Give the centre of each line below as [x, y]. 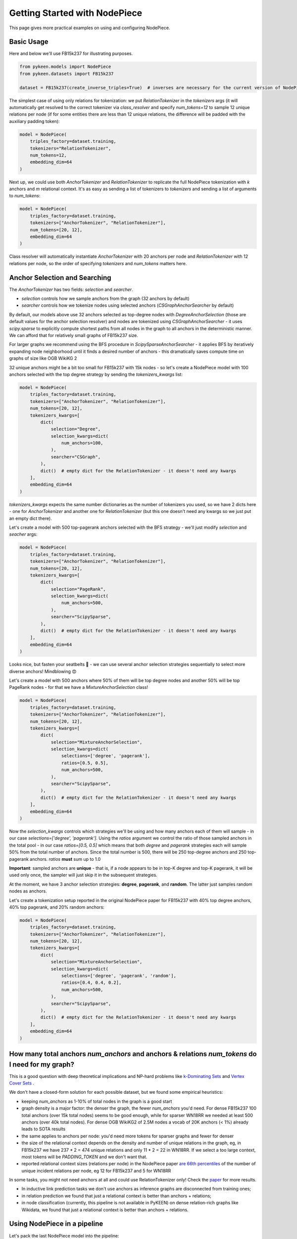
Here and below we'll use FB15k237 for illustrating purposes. [71, 54]
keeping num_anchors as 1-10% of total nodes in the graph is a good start [97, 1101]
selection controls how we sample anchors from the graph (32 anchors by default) [106, 299]
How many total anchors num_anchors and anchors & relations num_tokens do [133, 1054]
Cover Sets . [22, 1083]
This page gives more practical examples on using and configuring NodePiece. [90, 28]
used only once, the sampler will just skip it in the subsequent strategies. [83, 875]
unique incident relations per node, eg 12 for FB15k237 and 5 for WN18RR [96, 1171]
